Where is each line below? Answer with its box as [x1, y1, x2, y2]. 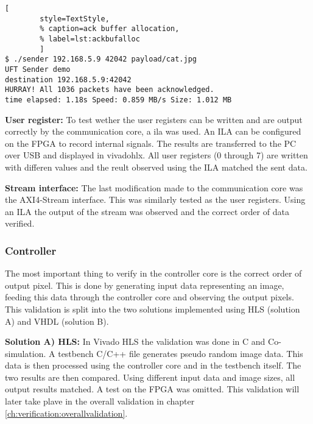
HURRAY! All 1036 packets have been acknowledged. [5, 85, 214, 94]
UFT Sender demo [5, 65, 71, 74]
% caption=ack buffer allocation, [40, 24, 180, 34]
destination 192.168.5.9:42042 [5, 75, 132, 84]
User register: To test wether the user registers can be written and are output [5, 113, 303, 125]
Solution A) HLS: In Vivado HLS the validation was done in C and [5, 335, 266, 348]
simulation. [5, 347, 46, 359]
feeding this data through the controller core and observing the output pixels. [5, 291, 294, 303]
